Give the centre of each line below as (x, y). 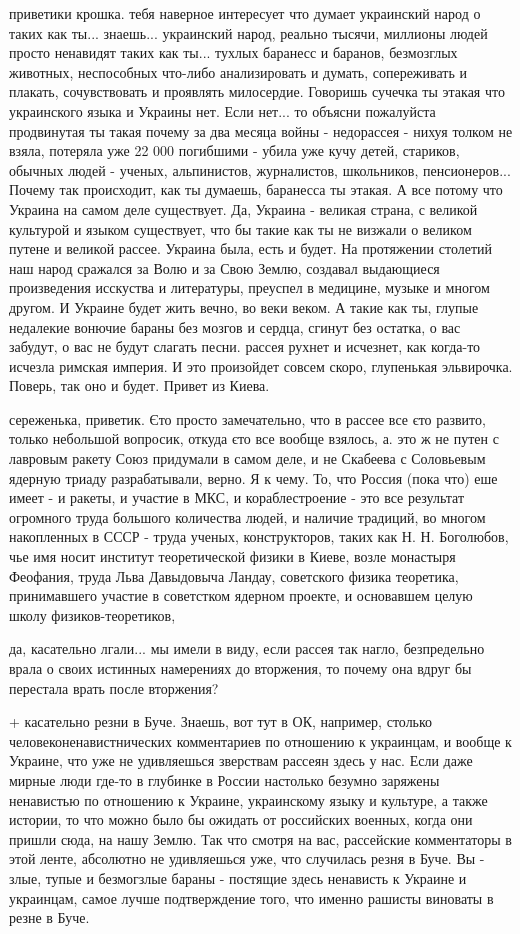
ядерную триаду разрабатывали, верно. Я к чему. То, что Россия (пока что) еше (253, 477)
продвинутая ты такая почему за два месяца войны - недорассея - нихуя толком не (261, 130)
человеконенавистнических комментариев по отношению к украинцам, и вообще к (260, 740)
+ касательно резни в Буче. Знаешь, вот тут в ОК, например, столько (221, 721)
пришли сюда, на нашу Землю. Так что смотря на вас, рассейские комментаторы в (260, 838)
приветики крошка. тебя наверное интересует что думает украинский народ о (245, 13)
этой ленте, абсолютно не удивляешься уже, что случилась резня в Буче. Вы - (247, 858)
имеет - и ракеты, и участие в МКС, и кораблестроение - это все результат (237, 497)
